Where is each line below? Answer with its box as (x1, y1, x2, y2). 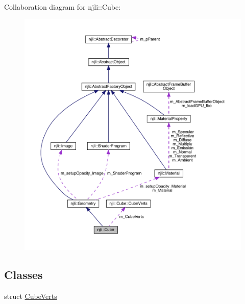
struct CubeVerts (4, 291, 57, 301)
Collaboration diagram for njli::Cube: (4, 2, 121, 12)
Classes (4, 267, 43, 283)
